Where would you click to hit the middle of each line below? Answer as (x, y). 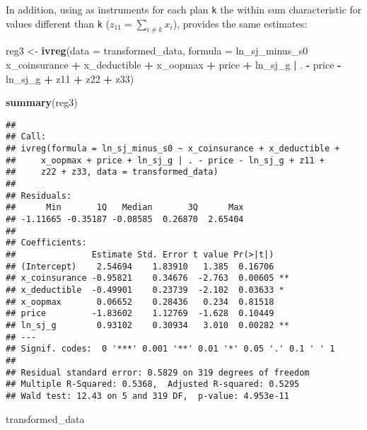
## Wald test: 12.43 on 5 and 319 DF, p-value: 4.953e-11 (147, 396)
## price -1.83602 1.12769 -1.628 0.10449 (140, 314)
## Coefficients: (46, 243)
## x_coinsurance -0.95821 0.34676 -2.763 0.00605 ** (147, 278)
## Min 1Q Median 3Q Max (125, 208)
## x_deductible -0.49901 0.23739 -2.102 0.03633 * (145, 290)
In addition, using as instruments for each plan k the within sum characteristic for (184, 9)
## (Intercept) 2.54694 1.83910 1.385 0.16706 (140, 266)
